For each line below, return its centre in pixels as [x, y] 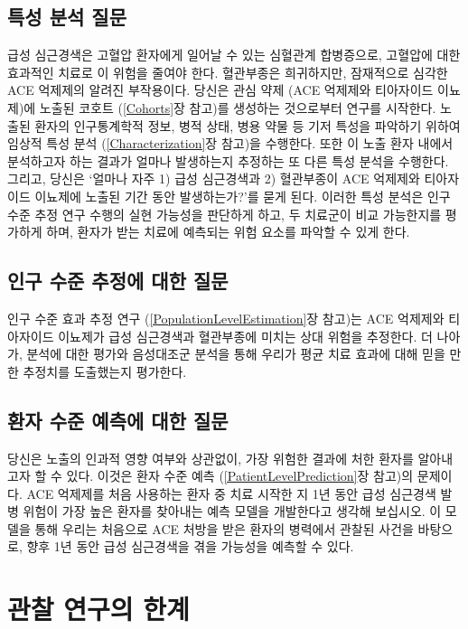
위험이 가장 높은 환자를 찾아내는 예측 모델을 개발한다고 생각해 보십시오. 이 [232, 511]
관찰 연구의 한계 [98, 609]
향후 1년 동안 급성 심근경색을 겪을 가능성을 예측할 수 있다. [190, 546]
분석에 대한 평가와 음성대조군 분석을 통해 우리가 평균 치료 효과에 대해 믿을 [236, 354]
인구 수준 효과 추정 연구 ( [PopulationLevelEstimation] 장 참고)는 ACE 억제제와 [226, 318]
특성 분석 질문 [67, 17]
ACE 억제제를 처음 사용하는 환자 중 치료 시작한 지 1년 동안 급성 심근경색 [231, 493]
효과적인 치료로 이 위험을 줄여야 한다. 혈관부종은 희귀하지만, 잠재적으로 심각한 [228, 72]
